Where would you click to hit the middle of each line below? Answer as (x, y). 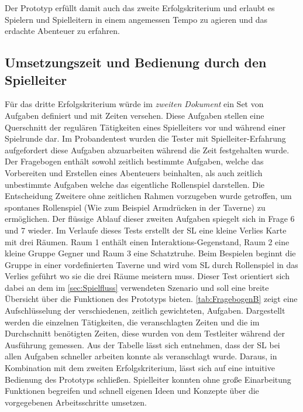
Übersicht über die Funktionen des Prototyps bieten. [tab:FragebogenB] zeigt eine (151, 299)
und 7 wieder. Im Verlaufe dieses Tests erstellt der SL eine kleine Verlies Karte (146, 230)
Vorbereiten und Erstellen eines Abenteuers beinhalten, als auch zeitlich (134, 172)
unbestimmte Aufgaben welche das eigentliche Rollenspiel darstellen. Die (135, 184)
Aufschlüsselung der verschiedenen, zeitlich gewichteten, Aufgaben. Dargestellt (145, 310)
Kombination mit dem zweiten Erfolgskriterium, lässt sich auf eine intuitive (140, 368)
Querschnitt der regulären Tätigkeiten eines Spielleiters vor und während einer (145, 127)
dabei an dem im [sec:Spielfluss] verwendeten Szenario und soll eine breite (137, 287)
